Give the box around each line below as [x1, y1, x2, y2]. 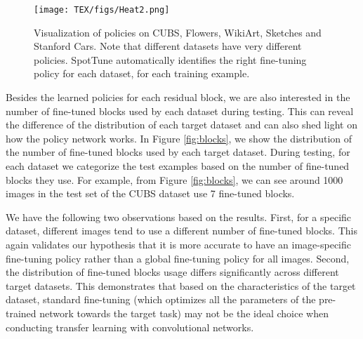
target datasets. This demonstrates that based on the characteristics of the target [6, 278, 356, 293]
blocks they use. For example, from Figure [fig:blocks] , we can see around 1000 [6, 172, 343, 187]
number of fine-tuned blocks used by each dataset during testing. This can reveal [6, 103, 354, 118]
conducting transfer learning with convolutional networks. [6, 319, 254, 334]
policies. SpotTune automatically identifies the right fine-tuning [34, 52, 307, 67]
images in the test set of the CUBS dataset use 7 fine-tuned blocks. [6, 186, 295, 201]
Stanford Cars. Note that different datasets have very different [34, 39, 302, 53]
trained [6, 305, 37, 320]
